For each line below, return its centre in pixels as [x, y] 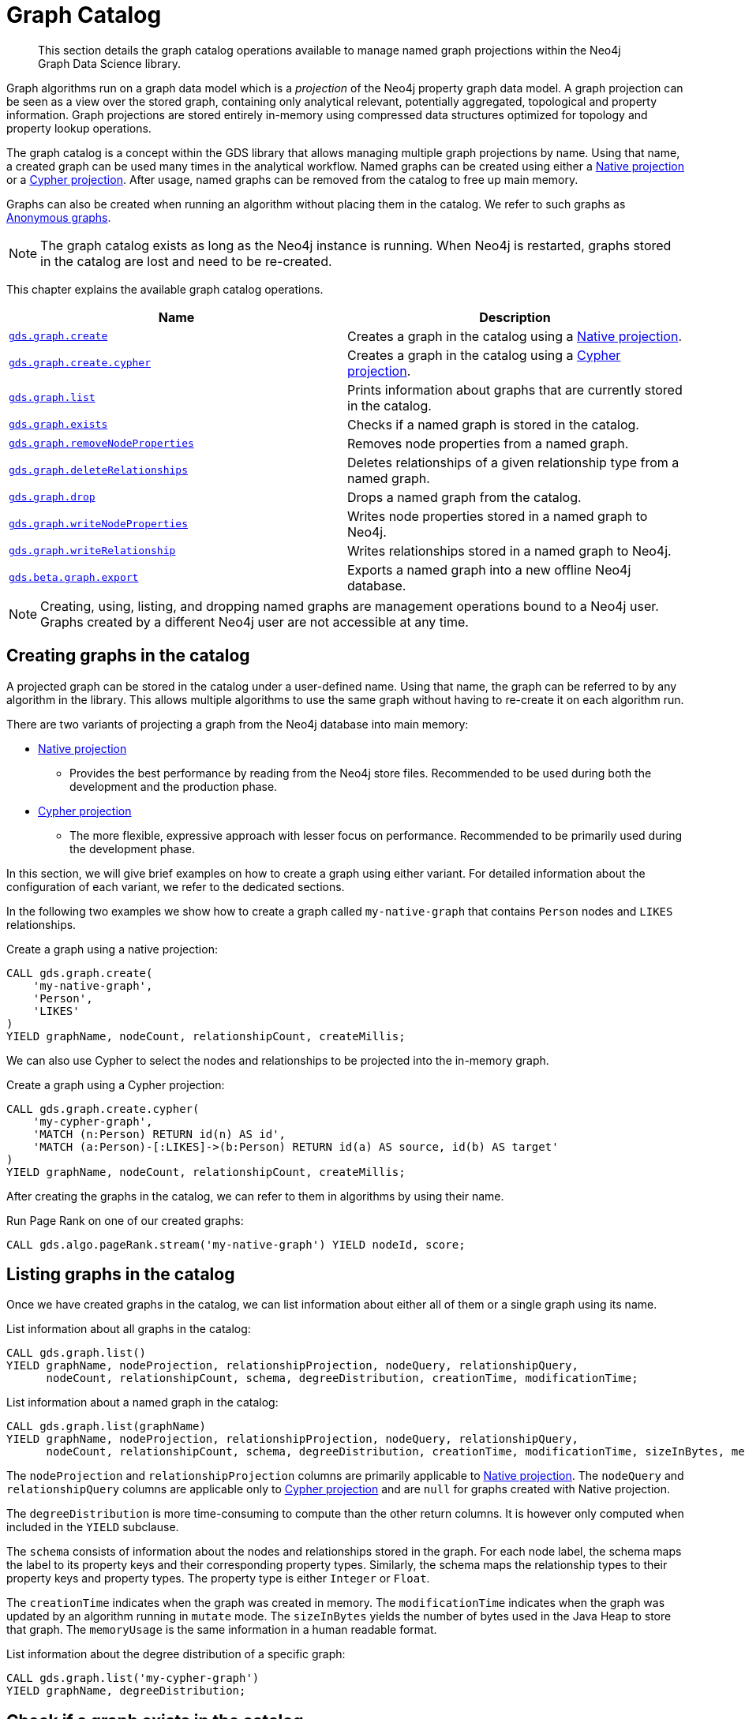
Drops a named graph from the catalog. [464, 497]
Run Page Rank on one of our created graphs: [125, 1220]
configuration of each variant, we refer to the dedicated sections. [176, 886]
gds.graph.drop [52, 497]
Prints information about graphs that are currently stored [515, 389]
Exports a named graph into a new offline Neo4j [489, 569]
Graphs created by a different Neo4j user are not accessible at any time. [255, 622]
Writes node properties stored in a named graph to [498, 516]
